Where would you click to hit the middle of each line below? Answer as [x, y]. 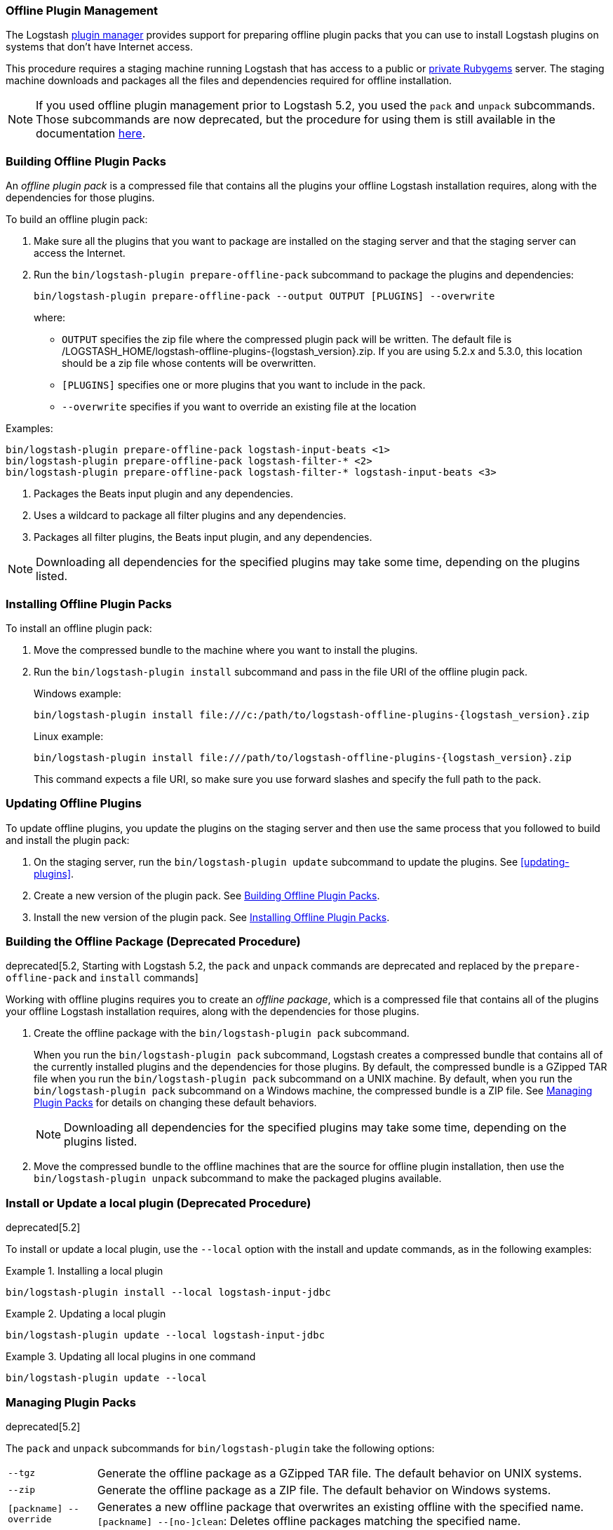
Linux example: [69, 736]
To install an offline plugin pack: [79, 628]
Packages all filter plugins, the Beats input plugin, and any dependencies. [203, 537]
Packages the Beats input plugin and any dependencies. [164, 494]
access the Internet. [80, 253]
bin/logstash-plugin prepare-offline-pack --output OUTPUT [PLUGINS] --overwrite [264, 296]
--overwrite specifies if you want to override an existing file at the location [239, 407]
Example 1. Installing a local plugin [85, 1271]
